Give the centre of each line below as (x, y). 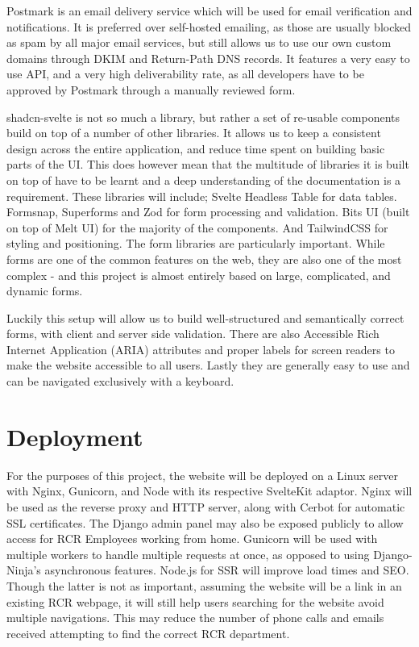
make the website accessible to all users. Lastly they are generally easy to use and (208, 365)
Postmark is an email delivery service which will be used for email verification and (209, 10)
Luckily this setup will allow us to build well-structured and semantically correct (205, 317)
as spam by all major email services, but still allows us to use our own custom (199, 42)
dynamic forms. (45, 291)
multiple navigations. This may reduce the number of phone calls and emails (195, 618)
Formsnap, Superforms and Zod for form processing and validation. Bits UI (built (208, 212)
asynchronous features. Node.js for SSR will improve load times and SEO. (227, 570)
